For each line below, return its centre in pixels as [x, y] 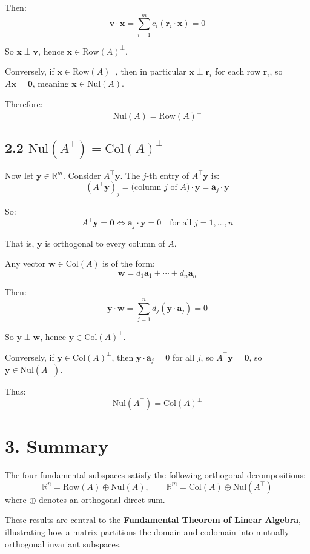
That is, [20, 243]
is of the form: [129, 263]
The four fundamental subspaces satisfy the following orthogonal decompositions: [155, 475]
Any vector [25, 263]
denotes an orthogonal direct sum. [102, 499]
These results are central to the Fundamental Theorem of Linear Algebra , [153, 520]
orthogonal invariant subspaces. [63, 543]
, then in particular [151, 71]
